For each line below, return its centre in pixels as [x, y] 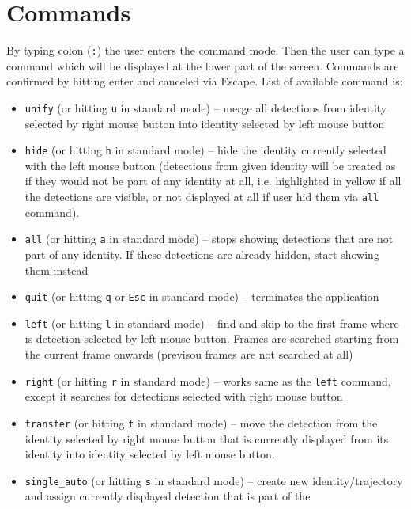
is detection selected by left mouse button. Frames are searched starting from [212, 338]
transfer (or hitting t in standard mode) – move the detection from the [201, 422]
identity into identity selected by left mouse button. [150, 454]
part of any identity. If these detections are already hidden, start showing [202, 254]
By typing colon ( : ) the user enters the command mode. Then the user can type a [205, 50]
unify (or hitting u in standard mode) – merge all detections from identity [206, 107]
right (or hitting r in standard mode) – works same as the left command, [208, 380]
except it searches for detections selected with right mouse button [184, 396]
